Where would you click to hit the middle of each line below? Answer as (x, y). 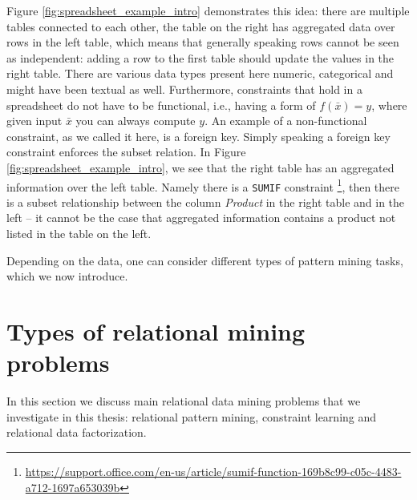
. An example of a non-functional (286, 121)
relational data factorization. (77, 432)
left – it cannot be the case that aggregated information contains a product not (201, 218)
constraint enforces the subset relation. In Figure (126, 152)
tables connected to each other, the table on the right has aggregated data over (201, 26)
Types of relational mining (156, 331)
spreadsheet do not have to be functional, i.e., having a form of (161, 105)
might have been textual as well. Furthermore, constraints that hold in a (184, 89)
